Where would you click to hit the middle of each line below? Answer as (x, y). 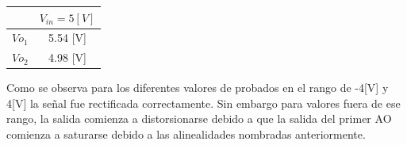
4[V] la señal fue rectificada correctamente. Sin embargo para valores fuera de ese (203, 103)
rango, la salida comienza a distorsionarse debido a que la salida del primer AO (199, 118)
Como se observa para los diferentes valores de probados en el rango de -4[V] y (198, 88)
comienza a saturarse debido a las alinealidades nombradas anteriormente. (186, 134)
